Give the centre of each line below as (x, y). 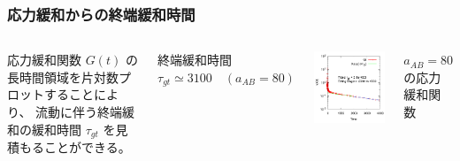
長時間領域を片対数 (63, 77)
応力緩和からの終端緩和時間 (101, 14)
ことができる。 (87, 147)
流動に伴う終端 (79, 111)
